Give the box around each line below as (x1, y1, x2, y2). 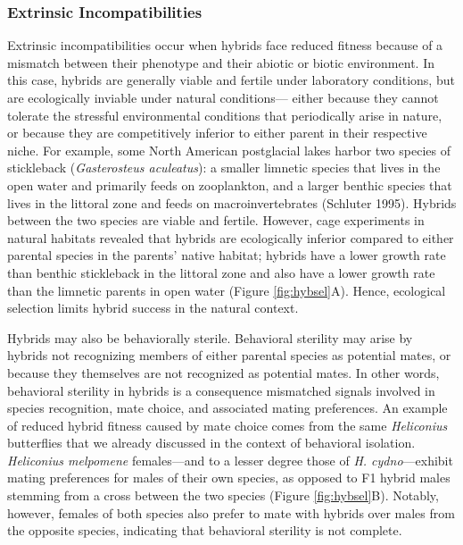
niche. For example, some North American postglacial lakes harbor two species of (7, 140, 451, 159)
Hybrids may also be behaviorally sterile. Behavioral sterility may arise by (7, 328, 413, 347)
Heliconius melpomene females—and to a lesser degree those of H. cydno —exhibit (7, 450, 453, 469)
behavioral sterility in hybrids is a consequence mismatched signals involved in (7, 381, 435, 399)
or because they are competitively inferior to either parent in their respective (7, 123, 427, 142)
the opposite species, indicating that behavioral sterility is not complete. (7, 521, 402, 540)
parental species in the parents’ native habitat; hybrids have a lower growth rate (7, 246, 446, 264)
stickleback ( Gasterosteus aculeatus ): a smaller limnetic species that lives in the (7, 158, 441, 177)
